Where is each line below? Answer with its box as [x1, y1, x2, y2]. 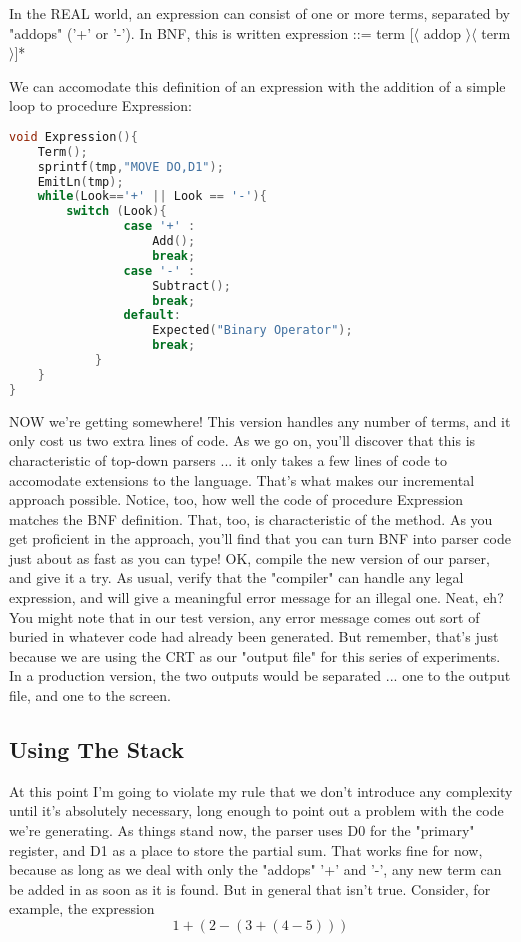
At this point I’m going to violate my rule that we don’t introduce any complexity [9, 780, 513, 801]
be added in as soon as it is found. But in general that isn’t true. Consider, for [9, 878, 491, 899]
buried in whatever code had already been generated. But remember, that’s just [9, 626, 499, 647]
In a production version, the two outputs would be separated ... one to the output [9, 665, 511, 686]
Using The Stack [9, 734, 185, 765]
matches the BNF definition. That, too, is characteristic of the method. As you [9, 508, 493, 529]
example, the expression [9, 898, 155, 919]
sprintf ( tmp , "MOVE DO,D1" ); [37, 159, 224, 174]
